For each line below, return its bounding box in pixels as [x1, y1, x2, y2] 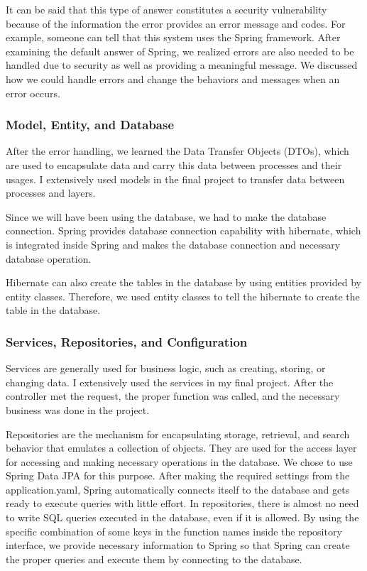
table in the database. [6, 303, 101, 317]
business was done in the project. [6, 402, 150, 417]
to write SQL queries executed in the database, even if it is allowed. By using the [6, 510, 359, 525]
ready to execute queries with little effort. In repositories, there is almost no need [6, 496, 359, 511]
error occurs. [6, 85, 60, 100]
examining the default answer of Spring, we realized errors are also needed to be [6, 43, 354, 58]
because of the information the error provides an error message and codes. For [6, 16, 346, 31]
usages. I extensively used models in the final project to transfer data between [6, 171, 345, 186]
